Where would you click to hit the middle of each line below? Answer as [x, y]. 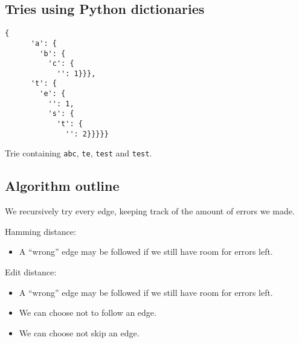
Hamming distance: [40, 231]
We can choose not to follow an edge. [88, 313]
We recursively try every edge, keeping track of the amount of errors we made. [150, 211]
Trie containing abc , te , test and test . [79, 153]
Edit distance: [31, 272]
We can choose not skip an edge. [79, 332]
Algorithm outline [62, 186]
